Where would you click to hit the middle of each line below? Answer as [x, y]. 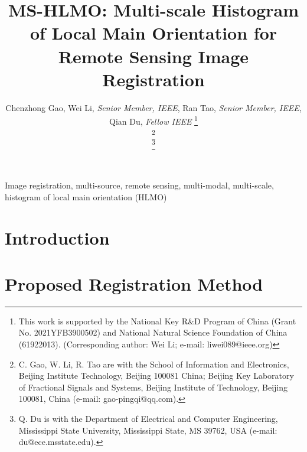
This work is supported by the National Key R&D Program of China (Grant [157, 321]
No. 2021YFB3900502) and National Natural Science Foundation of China [153, 332]
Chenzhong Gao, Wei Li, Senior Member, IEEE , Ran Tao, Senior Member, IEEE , [153, 107]
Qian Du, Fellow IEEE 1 [153, 120]
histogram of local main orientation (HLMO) [86, 196]
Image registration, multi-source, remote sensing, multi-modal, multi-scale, [139, 185]
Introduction [57, 237]
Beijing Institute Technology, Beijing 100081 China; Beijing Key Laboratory [156, 375]
